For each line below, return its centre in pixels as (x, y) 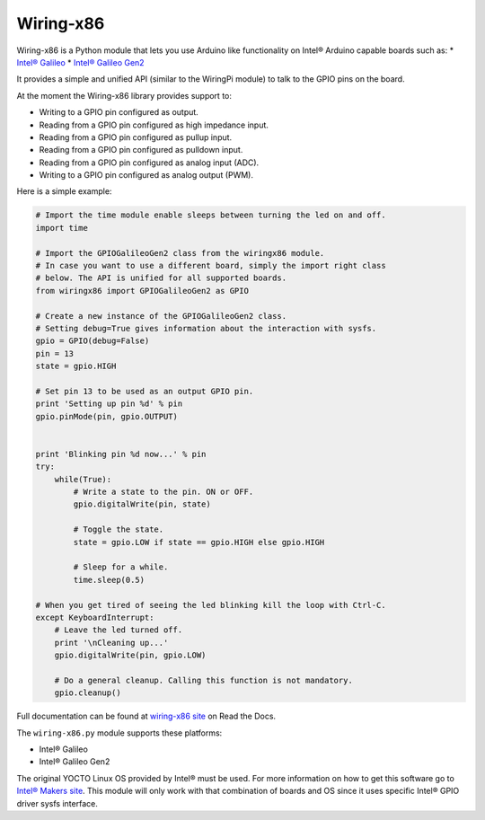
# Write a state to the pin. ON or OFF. (163, 492)
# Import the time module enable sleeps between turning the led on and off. (211, 215)
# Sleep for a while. (121, 567)
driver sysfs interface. (57, 803)
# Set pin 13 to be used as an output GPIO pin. (145, 391)
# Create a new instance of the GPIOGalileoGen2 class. (161, 316)
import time (62, 228)
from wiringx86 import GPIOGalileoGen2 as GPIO (142, 291)
